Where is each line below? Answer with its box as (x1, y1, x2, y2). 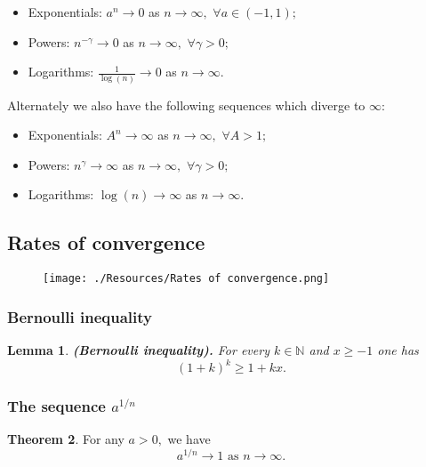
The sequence (7, 394, 106, 416)
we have (167, 430, 211, 448)
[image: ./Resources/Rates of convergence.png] (43, 272, 330, 286)
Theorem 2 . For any (7, 430, 125, 448)
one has (377, 340, 419, 358)
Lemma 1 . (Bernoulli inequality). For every (7, 340, 269, 358)
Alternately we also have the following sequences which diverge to (7, 95, 366, 114)
